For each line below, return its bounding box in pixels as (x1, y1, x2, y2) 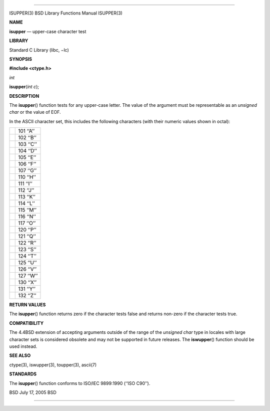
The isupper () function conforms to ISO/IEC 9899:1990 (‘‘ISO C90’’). (9, 380, 150, 386)
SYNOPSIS (9, 56, 32, 62)
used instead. (9, 343, 37, 349)
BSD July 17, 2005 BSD (9, 389, 57, 395)
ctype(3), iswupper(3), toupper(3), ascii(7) (9, 361, 97, 368)
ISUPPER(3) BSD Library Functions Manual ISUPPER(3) (9, 10, 122, 16)
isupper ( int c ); (9, 84, 39, 90)
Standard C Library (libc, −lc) (9, 47, 69, 53)
